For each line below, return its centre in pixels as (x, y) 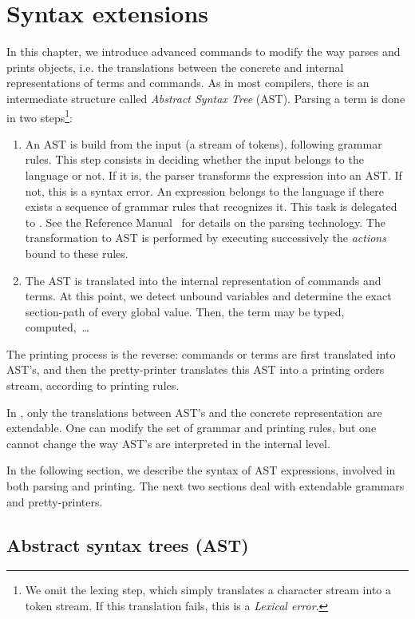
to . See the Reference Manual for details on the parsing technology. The (205, 222)
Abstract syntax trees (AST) (128, 544)
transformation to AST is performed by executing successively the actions (206, 238)
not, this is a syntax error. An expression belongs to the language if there (204, 190)
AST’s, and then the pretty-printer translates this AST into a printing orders (196, 369)
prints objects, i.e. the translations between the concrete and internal (175, 67)
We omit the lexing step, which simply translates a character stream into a (208, 590)
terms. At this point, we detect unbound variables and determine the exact (208, 296)
